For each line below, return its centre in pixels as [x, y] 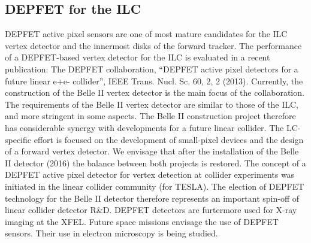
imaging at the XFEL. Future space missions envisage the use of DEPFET [142, 221]
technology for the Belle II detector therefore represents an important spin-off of [152, 198]
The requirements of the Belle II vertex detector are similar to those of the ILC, [152, 104]
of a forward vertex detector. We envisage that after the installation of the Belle [152, 151]
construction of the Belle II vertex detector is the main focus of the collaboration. [155, 92]
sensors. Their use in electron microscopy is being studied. [111, 233]
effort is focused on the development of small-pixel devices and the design [169, 139]
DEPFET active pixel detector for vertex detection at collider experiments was [150, 174]
